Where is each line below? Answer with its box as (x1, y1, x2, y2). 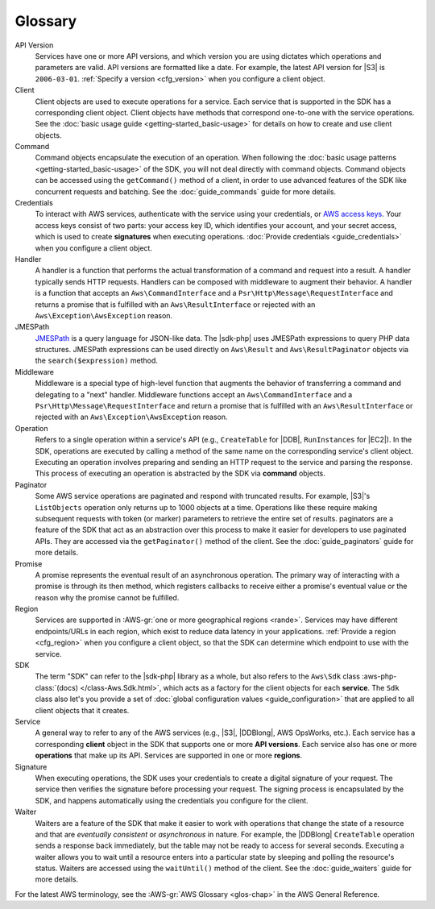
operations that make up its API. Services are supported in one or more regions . (35, 750, 302, 761)
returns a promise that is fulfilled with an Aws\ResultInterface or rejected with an (35, 299, 316, 309)
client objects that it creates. (35, 705, 130, 715)
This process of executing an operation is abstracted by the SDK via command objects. (35, 468, 326, 479)
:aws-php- (361, 671, 397, 681)
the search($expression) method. (35, 355, 159, 366)
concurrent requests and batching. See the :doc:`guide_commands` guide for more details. (35, 186, 337, 197)
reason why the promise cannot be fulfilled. (35, 592, 180, 602)
